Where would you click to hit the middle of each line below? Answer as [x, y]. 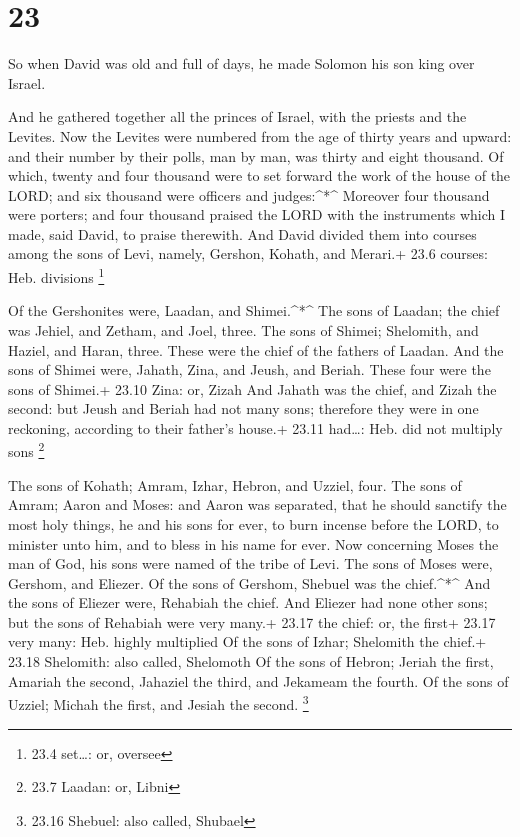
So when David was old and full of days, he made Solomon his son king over [241, 63]
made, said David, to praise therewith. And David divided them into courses [242, 233]
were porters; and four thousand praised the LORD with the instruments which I [257, 214]
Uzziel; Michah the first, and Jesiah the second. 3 [158, 702]
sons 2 [26, 450]
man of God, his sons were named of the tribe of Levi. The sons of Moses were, [250, 563]
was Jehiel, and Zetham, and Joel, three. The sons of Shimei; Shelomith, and [243, 329]
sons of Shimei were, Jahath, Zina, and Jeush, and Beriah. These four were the [249, 369]
